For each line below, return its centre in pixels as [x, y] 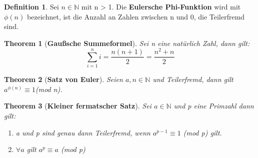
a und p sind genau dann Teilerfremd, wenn [83, 132]
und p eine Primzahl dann [214, 106]
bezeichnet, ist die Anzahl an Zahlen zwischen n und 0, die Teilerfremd [136, 16]
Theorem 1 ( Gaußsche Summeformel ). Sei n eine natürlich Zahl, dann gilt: [127, 43]
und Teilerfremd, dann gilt [193, 79]
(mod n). [49, 89]
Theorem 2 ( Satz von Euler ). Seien [64, 79]
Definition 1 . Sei [32, 6]
